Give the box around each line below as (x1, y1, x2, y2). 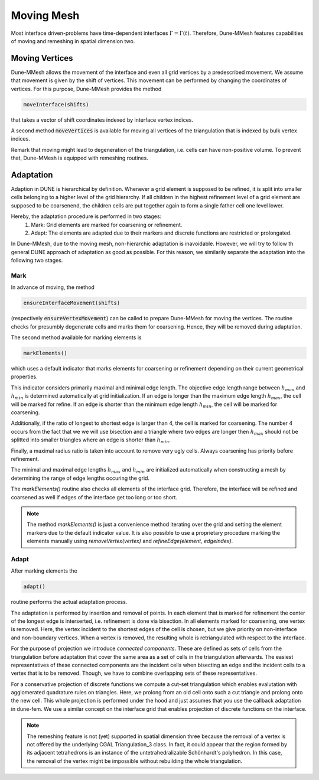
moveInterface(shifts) (23, 101, 89, 108)
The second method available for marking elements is (11, 334, 142, 341)
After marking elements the (11, 567, 77, 574)
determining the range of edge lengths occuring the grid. (11, 474, 150, 482)
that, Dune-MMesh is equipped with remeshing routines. (11, 154, 149, 162)
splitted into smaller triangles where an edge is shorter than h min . (11, 436, 171, 444)
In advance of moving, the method (11, 284, 95, 291)
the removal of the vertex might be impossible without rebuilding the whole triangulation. (27, 757, 243, 765)
